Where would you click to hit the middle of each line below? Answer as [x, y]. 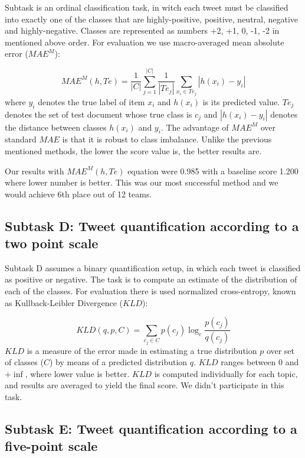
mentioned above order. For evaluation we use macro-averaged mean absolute [145, 42]
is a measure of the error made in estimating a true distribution [142, 350]
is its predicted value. [241, 101]
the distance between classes [56, 127]
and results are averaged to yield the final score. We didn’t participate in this [145, 385]
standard [21, 139]
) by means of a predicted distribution [118, 362]
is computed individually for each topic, [226, 373]
